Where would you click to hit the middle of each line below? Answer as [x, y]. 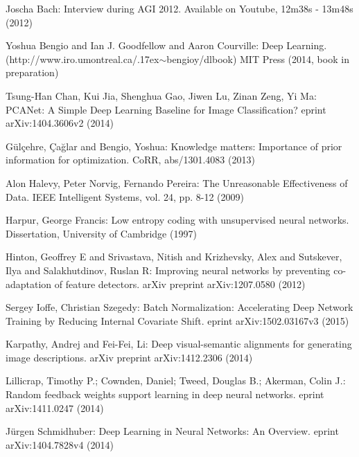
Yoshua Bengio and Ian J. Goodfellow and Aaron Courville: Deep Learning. [166, 45]
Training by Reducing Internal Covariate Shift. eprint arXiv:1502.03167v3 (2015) [177, 320]
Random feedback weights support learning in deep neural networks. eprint [165, 394]
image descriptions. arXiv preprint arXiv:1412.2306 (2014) [129, 357]
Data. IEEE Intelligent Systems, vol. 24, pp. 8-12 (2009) [125, 196]
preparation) [32, 72]
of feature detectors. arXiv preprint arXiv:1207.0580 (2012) [180, 284]
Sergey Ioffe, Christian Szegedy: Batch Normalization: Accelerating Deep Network [179, 307]
